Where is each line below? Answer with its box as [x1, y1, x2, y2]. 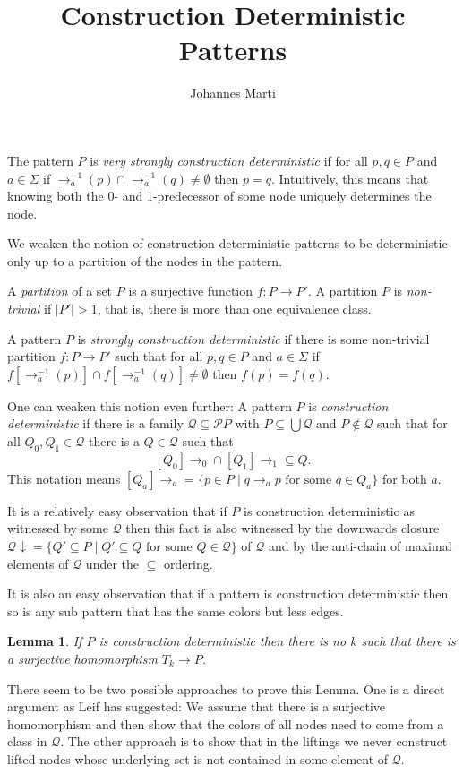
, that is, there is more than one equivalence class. [97, 299, 372, 318]
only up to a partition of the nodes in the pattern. [7, 251, 283, 270]
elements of [7, 554, 69, 572]
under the [85, 554, 140, 572]
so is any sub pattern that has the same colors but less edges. [7, 601, 344, 620]
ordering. [164, 554, 213, 572]
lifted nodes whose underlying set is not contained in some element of [7, 749, 389, 768]
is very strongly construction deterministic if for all [90, 150, 368, 169]
